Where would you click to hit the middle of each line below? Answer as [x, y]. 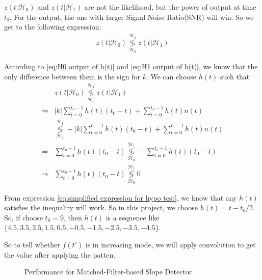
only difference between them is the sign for [72, 76]
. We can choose [171, 76]
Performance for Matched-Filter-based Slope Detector [108, 272]
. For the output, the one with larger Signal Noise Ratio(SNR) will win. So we [132, 17]
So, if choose [23, 217]
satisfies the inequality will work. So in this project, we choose [101, 207]
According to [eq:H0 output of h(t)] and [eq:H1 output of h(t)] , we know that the [131, 66]
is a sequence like [133, 217]
